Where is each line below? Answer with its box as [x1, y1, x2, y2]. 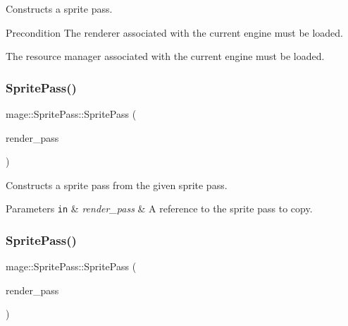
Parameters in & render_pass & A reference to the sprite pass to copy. [6, 201, 313, 216]
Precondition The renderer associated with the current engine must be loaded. [6, 25, 344, 40]
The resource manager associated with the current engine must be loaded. [6, 49, 325, 64]
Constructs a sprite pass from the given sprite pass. [6, 177, 228, 192]
